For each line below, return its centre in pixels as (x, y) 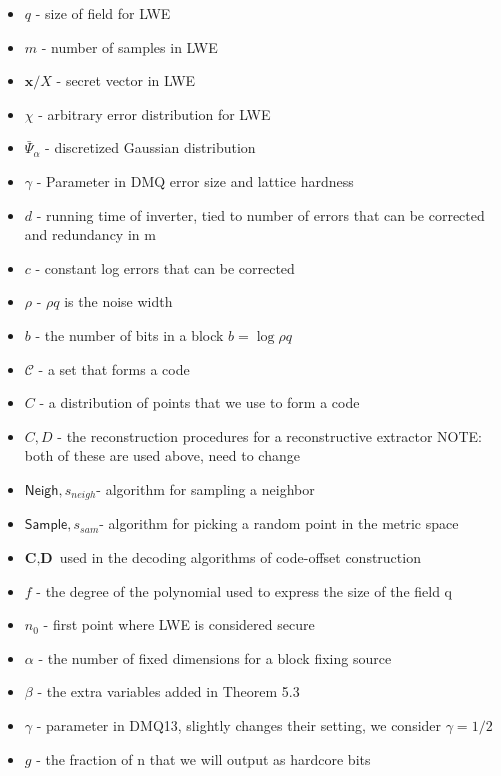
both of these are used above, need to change (162, 455)
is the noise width (118, 301)
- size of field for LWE (103, 13)
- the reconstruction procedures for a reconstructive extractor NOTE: (269, 435)
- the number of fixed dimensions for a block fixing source (215, 657)
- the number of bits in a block (129, 334)
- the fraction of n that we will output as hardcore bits (203, 758)
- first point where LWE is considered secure (179, 624)
